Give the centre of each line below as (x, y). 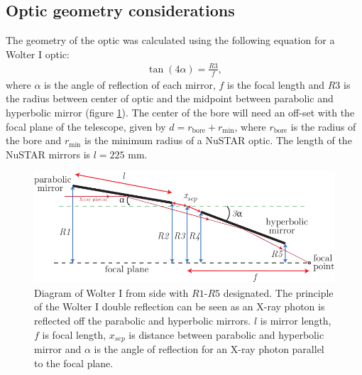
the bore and (34, 140)
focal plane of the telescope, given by (86, 126)
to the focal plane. (74, 363)
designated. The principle (278, 292)
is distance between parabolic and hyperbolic (226, 334)
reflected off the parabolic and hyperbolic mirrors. (143, 321)
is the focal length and (276, 84)
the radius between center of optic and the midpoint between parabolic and (170, 98)
